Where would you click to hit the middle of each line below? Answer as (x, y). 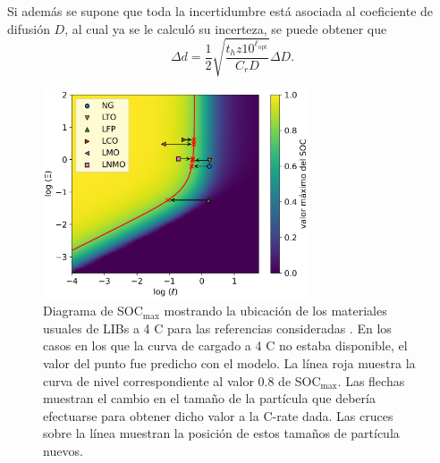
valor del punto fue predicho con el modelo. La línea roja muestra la (229, 363)
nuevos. (63, 450)
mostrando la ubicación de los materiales (275, 311)
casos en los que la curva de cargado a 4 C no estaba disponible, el (225, 345)
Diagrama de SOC (93, 311)
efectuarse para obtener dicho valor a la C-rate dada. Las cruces (218, 415)
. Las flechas (371, 380)
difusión (29, 28)
